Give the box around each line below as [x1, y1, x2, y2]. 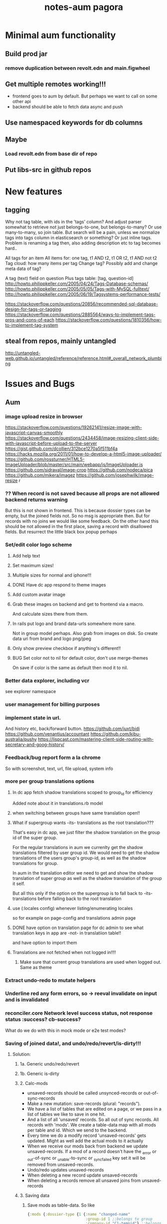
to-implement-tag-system [5, 322, 58, 328]
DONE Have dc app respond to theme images [12, 581, 106, 587]
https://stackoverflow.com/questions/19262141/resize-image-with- [5, 424, 142, 430]
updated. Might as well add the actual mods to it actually [27, 1138, 144, 1144]
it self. [12, 880, 25, 886]
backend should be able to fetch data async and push [12, 104, 123, 110]
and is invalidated [5, 996, 49, 1003]
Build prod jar [5, 49, 48, 58]
